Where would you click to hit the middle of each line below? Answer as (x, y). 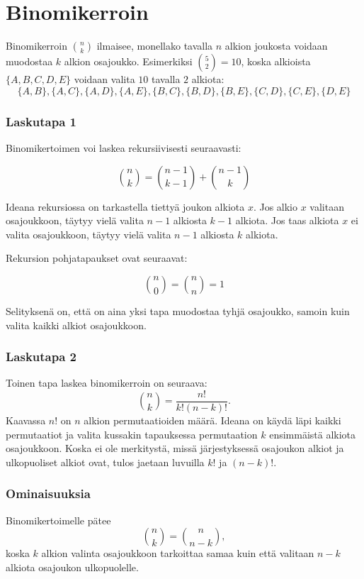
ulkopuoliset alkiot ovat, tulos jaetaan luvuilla (105, 462)
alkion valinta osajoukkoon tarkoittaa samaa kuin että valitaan (178, 553)
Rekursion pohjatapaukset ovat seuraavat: (97, 258)
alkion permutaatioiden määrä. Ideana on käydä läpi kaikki (212, 420)
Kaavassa (26, 420)
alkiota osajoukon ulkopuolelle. (72, 567)
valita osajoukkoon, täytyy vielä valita (89, 234)
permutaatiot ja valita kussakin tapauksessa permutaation (132, 434)
